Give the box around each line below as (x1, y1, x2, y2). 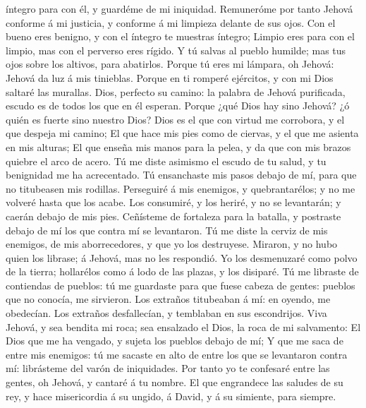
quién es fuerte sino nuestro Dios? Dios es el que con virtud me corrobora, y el (6, 112, 345, 126)
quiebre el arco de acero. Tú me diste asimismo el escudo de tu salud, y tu (6, 153, 327, 168)
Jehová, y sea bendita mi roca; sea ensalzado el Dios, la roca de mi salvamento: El (6, 319, 361, 334)
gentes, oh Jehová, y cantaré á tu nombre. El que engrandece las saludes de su (6, 375, 343, 390)
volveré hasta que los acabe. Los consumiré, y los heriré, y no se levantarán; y (6, 195, 341, 210)
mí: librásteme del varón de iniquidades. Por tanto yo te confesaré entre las (6, 361, 330, 376)
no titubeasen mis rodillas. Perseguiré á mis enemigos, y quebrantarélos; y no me (6, 181, 355, 196)
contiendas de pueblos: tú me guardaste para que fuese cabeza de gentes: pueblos (6, 277, 355, 292)
